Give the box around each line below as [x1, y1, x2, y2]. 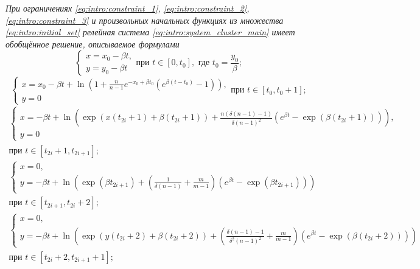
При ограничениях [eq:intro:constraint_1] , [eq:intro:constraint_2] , [5, 2, 250, 14]
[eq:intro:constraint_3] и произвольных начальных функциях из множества [5, 13, 284, 26]
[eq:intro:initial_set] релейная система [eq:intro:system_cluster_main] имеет [5, 26, 295, 38]
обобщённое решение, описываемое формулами [5, 37, 180, 50]
